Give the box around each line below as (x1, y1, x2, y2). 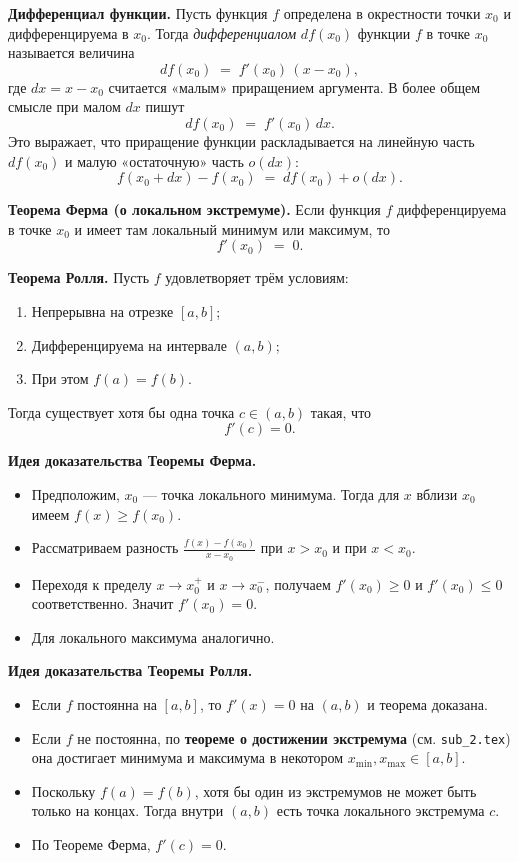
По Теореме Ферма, (31, 834, 151, 855)
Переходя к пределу (31, 573, 152, 594)
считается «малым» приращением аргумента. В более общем (108, 76, 481, 97)
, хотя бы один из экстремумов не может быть (194, 780, 477, 801)
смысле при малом (8, 96, 121, 117)
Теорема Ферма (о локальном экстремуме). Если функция (8, 199, 381, 220)
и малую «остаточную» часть (64, 150, 244, 171)
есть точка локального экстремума (276, 800, 485, 821)
